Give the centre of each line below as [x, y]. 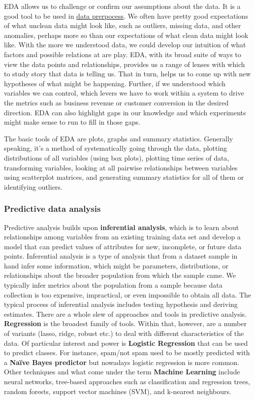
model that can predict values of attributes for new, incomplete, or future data [123, 246]
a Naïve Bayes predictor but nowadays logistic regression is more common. [122, 362]
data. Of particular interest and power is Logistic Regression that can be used [126, 343]
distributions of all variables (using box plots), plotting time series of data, [117, 157]
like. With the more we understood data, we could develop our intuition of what [125, 45]
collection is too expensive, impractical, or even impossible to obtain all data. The [128, 294]
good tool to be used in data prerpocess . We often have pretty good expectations [126, 16]
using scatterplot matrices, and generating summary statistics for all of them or [124, 177]
